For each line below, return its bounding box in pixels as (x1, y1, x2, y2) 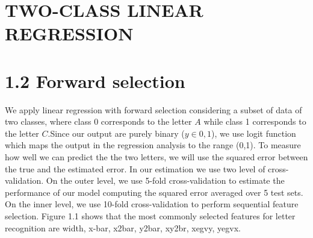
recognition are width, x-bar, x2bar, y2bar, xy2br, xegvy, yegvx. (5, 221, 241, 234)
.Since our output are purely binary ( (48, 127, 185, 139)
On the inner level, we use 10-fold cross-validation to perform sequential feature (5, 198, 299, 210)
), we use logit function (211, 127, 296, 139)
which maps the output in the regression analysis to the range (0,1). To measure (5, 139, 301, 151)
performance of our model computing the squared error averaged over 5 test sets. (5, 186, 303, 198)
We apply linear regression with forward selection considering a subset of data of (5, 103, 302, 116)
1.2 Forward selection (5, 68, 185, 93)
